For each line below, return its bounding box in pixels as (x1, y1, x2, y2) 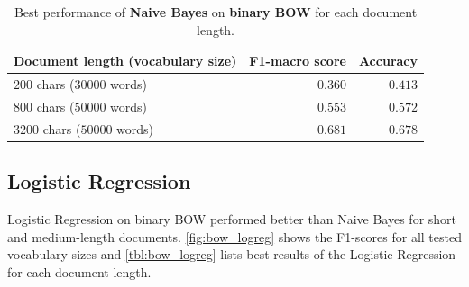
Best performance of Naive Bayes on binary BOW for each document (14, 3, 418, 21)
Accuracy (358, 51, 418, 70)
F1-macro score (249, 51, 346, 70)
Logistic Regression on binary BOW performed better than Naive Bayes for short (7, 210, 457, 229)
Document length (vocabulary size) (14, 51, 237, 70)
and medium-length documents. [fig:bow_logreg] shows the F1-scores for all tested (7, 227, 462, 246)
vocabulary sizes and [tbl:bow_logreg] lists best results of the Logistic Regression (7, 245, 456, 264)
